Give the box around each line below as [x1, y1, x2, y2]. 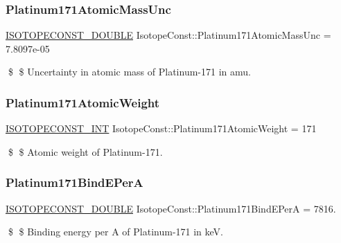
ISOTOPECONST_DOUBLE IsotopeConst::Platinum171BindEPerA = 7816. [6, 201, 336, 215]
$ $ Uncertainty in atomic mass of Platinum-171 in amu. [8, 64, 251, 79]
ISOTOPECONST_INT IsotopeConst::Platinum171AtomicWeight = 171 [6, 121, 317, 136]
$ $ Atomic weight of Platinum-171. [8, 144, 163, 159]
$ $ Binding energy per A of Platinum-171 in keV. [8, 224, 223, 239]
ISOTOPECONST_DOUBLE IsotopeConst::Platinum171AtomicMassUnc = [6, 28, 331, 42]
